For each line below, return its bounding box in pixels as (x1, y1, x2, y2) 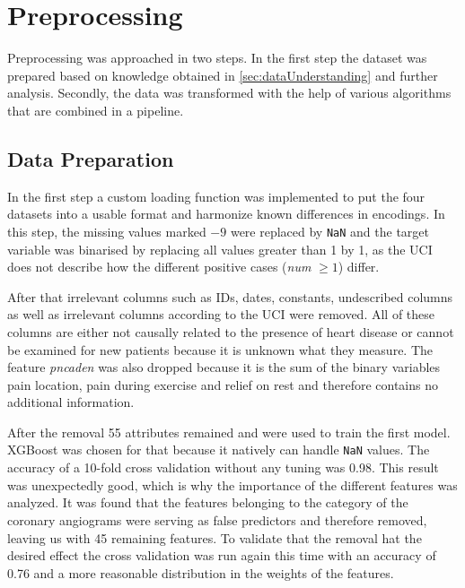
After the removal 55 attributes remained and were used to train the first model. (7, 422, 451, 441)
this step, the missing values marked (7, 221, 206, 240)
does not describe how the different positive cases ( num (7, 257, 311, 276)
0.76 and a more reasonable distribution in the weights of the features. (7, 563, 394, 582)
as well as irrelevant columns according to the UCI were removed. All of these (7, 305, 435, 324)
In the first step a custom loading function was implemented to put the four (7, 186, 426, 205)
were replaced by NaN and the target (230, 221, 430, 240)
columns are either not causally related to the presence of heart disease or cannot (7, 322, 454, 341)
